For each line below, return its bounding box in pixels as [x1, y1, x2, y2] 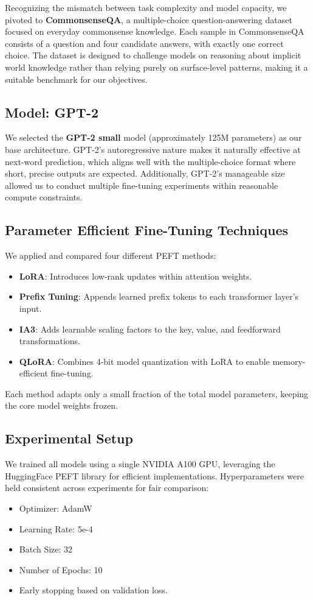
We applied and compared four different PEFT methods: [5, 249, 216, 262]
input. [19, 302, 42, 314]
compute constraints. [5, 191, 83, 203]
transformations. [19, 334, 80, 347]
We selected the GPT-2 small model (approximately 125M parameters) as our [5, 131, 302, 144]
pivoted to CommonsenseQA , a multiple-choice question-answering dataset [5, 13, 292, 26]
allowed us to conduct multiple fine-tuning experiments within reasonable [5, 178, 278, 191]
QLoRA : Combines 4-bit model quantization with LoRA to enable [19, 355, 270, 367]
